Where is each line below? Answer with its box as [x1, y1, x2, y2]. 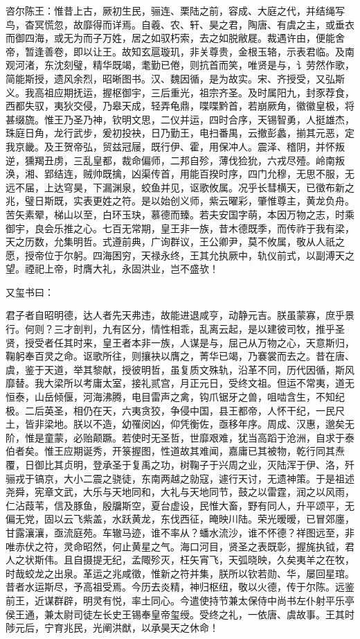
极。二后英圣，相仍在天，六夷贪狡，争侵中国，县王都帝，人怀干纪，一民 [6, 403, 335, 417]
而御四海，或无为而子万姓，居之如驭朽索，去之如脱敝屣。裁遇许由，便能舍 [6, 30, 345, 45]
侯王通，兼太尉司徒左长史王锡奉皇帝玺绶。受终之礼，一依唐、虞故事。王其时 [6, 606, 354, 621]
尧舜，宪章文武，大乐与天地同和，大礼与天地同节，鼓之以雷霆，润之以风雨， [6, 484, 354, 499]
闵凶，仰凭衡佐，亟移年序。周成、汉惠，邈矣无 [141, 417, 354, 431]
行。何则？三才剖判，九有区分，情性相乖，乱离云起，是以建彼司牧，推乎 [6, 322, 335, 336]
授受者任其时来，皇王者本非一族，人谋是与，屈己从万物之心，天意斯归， [24, 335, 354, 349]
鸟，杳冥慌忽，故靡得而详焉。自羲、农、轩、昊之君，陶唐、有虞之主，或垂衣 [6, 17, 354, 31]
